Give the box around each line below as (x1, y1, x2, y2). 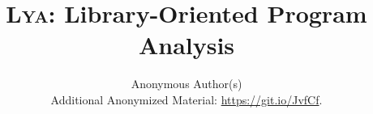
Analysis (138, 28, 235, 61)
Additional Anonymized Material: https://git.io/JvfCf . (50, 91, 323, 108)
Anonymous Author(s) (131, 75, 242, 92)
